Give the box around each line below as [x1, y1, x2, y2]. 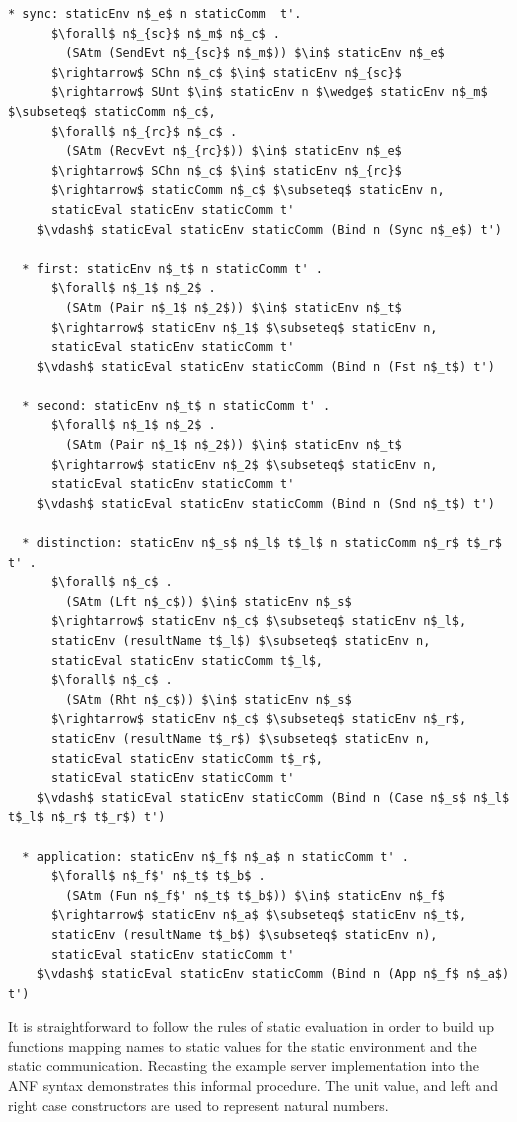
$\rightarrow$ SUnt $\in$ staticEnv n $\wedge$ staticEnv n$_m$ [50, 85, 488, 100]
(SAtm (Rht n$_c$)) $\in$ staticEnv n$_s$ [65, 692, 352, 707]
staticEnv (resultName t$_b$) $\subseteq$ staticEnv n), [50, 927, 438, 942]
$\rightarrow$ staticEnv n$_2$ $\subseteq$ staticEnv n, [50, 457, 438, 472]
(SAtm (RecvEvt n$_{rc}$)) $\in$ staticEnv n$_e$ [65, 144, 402, 159]
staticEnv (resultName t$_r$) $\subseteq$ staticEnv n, [50, 731, 431, 746]
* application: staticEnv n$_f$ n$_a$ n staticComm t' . [22, 849, 409, 864]
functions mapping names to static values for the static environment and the [8, 1035, 477, 1056]
